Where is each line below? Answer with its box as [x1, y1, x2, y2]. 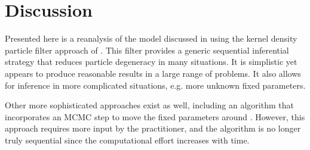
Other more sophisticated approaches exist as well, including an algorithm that [5, 99, 294, 111]
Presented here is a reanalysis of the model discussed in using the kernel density [5, 32, 297, 45]
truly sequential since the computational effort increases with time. [5, 133, 250, 146]
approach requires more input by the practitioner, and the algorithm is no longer [5, 122, 301, 135]
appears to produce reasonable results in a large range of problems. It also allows [5, 67, 301, 79]
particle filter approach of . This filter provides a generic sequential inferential [5, 43, 289, 56]
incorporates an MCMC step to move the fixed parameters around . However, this [5, 110, 305, 123]
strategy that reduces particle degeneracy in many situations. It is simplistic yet [5, 55, 297, 68]
